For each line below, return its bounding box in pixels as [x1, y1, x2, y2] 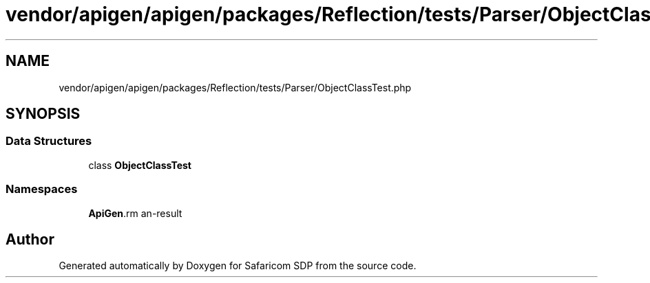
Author [6, 230, 54, 248]
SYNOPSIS [6, 105, 81, 123]
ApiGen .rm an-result [88, 207, 182, 219]
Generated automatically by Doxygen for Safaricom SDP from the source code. [59, 260, 417, 272]
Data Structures [6, 134, 92, 148]
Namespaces [6, 182, 78, 196]
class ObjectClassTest [88, 159, 191, 171]
